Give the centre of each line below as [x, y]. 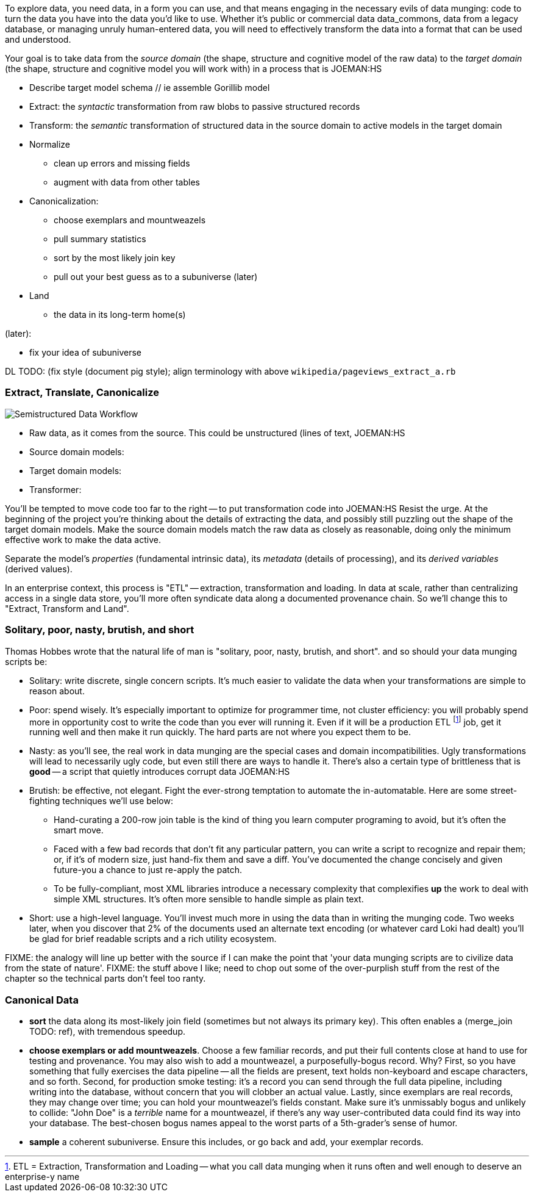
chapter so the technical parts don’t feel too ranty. [105, 979]
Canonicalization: [64, 201]
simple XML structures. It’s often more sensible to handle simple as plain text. [209, 899]
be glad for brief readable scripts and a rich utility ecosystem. [153, 939]
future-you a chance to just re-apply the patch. [148, 870]
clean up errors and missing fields [122, 163]
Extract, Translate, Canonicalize [82, 393]
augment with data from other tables [127, 182]
